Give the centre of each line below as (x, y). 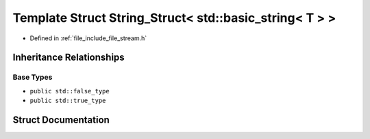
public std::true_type (68, 101)
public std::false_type (70, 91)
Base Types (33, 77)
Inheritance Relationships (69, 58)
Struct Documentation (61, 120)
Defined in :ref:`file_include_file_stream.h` (88, 38)
